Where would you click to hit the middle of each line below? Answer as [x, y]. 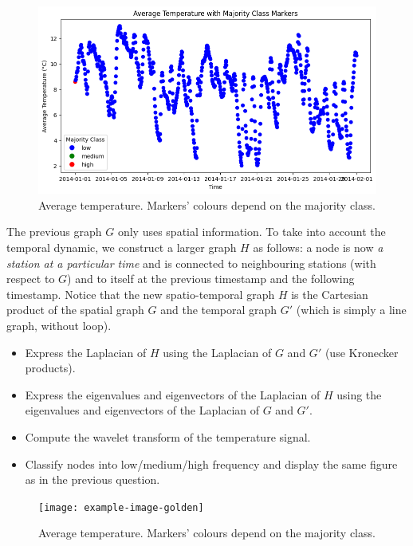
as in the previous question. [92, 479]
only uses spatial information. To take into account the [252, 232]
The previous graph [54, 232]
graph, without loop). [59, 326]
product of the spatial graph [75, 310]
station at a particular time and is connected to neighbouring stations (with [191, 263]
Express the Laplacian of [86, 352]
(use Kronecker [362, 352]
